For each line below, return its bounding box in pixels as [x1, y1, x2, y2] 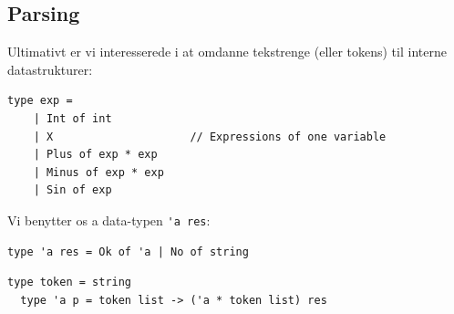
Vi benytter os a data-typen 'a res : [7, 210, 211, 229]
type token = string [7, 276, 132, 289]
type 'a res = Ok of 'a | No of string [7, 245, 249, 258]
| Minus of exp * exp [33, 165, 164, 179]
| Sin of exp [33, 183, 112, 197]
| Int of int [33, 111, 112, 125]
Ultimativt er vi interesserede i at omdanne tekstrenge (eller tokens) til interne [7, 42, 447, 61]
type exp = [7, 94, 73, 108]
